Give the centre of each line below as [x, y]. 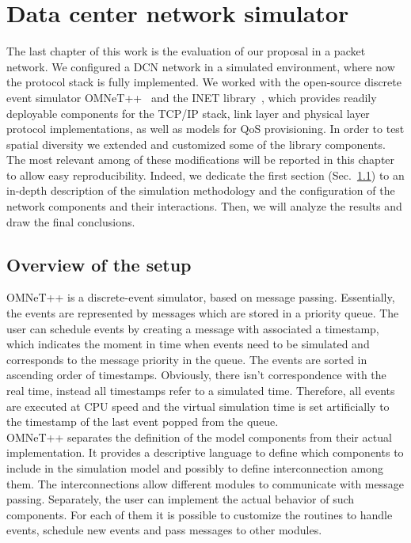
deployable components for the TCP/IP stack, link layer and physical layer [188, 113]
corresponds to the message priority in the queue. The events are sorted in [187, 359]
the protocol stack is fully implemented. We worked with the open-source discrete [204, 82]
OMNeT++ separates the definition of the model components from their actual [199, 437]
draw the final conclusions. [71, 221]
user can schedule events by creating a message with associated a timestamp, [193, 328]
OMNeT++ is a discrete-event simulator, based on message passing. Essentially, [201, 297]
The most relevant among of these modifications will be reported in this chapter [201, 159]
